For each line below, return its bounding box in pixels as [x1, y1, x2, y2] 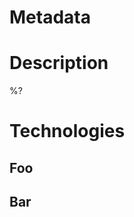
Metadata [9, 6, 91, 29]
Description [9, 52, 109, 75]
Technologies [9, 120, 126, 143]
